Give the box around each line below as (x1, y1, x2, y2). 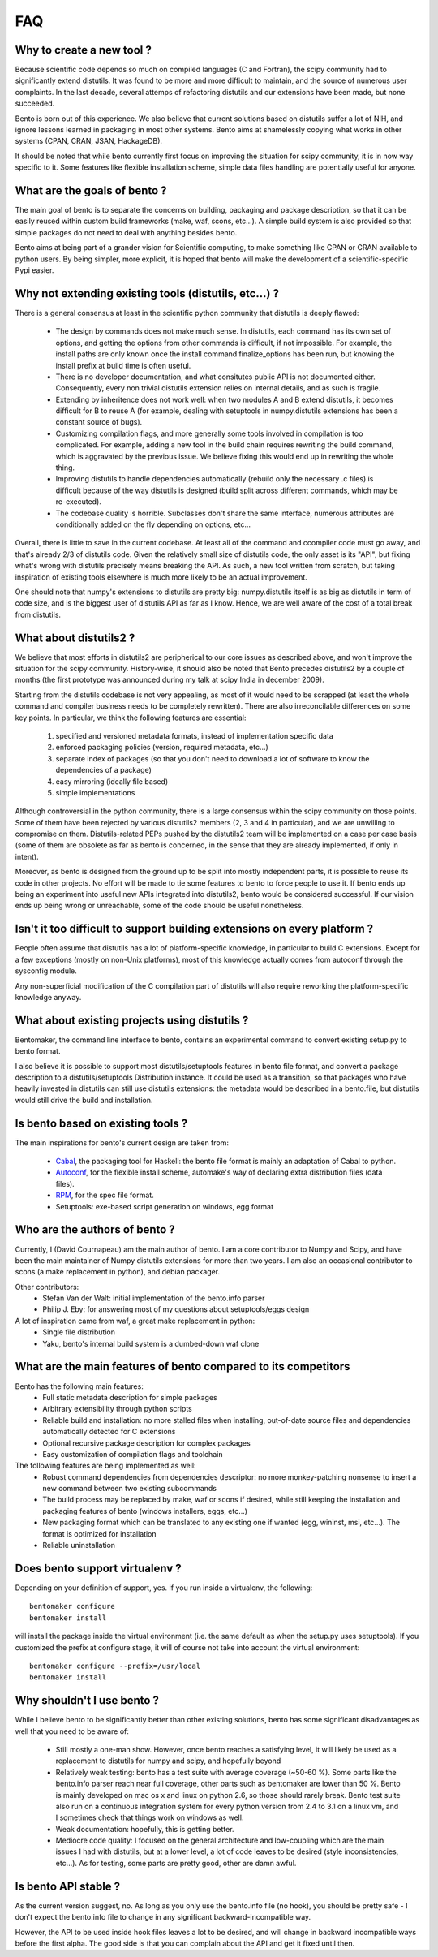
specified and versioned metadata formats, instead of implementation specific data (55, 731, 334, 740)
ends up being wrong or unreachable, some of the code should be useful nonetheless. (15, 901, 304, 911)
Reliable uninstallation (42, 1541, 116, 1550)
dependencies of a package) (55, 765, 152, 775)
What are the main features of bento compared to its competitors (15, 1360, 350, 1373)
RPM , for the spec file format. (55, 1190, 154, 1200)
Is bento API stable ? (15, 1879, 121, 1893)
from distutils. (15, 610, 61, 619)
